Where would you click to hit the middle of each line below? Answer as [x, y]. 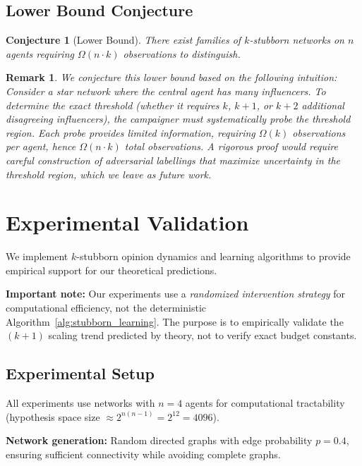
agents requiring [40, 53]
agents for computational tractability [265, 403]
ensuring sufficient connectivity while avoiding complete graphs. [143, 454]
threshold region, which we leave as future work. [109, 174]
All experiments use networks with [80, 403]
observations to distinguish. [182, 53]
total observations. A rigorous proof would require [231, 146]
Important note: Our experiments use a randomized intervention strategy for [176, 294]
